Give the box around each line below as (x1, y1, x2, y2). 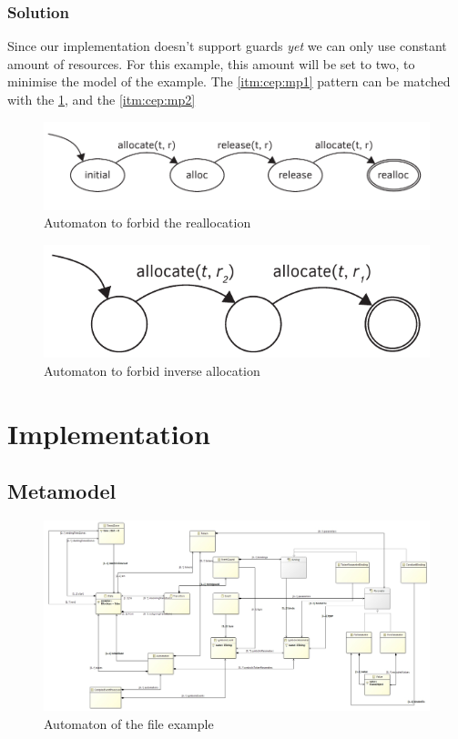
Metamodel (7, 477, 117, 505)
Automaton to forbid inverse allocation (44, 360, 260, 380)
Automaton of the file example (44, 714, 214, 733)
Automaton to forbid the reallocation (44, 213, 251, 232)
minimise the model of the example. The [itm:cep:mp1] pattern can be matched (7, 72, 451, 91)
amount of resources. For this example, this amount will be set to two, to (7, 54, 415, 73)
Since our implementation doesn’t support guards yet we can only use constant (7, 36, 447, 56)
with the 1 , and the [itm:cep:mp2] (7, 90, 196, 108)
